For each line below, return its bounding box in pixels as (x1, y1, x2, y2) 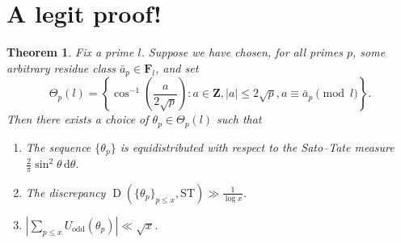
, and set (155, 59, 199, 76)
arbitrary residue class (6, 59, 116, 76)
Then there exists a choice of (6, 111, 149, 128)
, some (352, 44, 386, 61)
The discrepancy (25, 183, 106, 200)
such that (217, 111, 262, 128)
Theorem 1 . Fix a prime (6, 44, 134, 61)
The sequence (25, 138, 91, 155)
